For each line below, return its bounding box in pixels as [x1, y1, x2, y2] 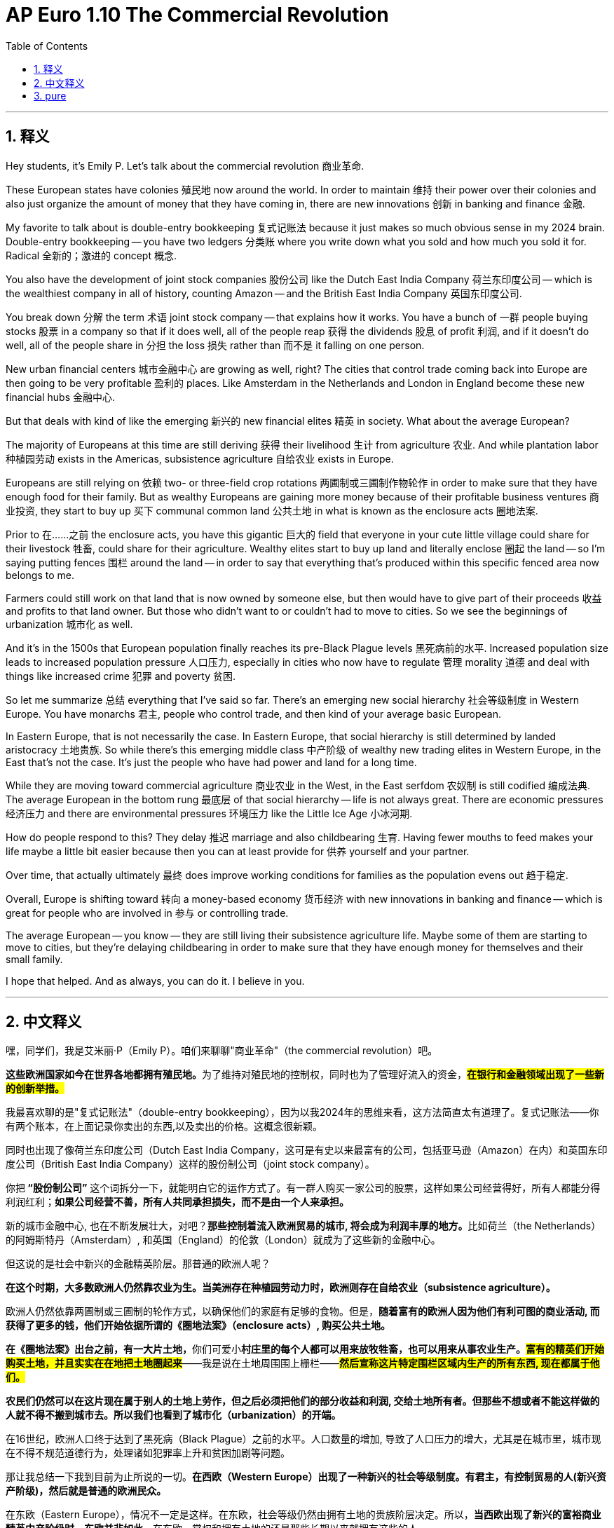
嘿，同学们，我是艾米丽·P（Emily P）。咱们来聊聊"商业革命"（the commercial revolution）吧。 [6, 1044, 438, 1057]
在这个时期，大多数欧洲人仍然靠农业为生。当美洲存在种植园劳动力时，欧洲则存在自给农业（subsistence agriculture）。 [6, 1281, 556, 1294]
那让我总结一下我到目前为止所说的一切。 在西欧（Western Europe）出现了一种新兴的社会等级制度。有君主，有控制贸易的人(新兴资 [6, 1471, 606, 1483]
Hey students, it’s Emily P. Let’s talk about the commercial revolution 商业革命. [6, 159, 364, 172]
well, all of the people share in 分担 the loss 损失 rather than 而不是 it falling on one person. [6, 339, 425, 351]
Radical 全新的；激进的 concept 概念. [6, 249, 177, 261]
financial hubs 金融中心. [6, 390, 116, 403]
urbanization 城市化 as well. [6, 618, 133, 630]
